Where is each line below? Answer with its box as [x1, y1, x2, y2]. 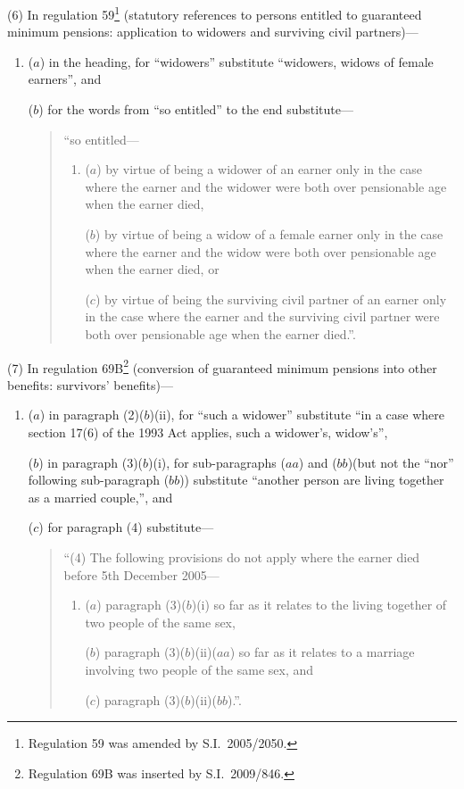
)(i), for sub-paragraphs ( [148, 453, 286, 471]
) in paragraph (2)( [39, 405, 145, 424]
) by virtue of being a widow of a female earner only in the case [95, 225, 443, 243]
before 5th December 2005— [63, 565, 220, 584]
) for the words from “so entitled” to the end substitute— [38, 100, 354, 119]
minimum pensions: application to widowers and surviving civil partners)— [7, 22, 418, 41]
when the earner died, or [85, 260, 220, 278]
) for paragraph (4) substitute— [38, 518, 214, 536]
